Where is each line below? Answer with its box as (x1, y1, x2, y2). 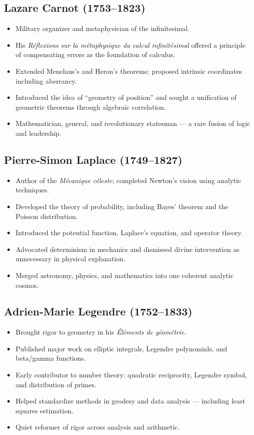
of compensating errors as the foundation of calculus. (15, 49, 175, 60)
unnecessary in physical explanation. (15, 253, 126, 264)
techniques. (15, 185, 49, 195)
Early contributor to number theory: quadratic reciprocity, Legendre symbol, (15, 370, 247, 380)
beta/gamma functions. (15, 353, 86, 363)
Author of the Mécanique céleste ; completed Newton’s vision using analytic (15, 175, 241, 185)
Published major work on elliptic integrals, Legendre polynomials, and (15, 343, 227, 353)
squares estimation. (15, 405, 74, 415)
